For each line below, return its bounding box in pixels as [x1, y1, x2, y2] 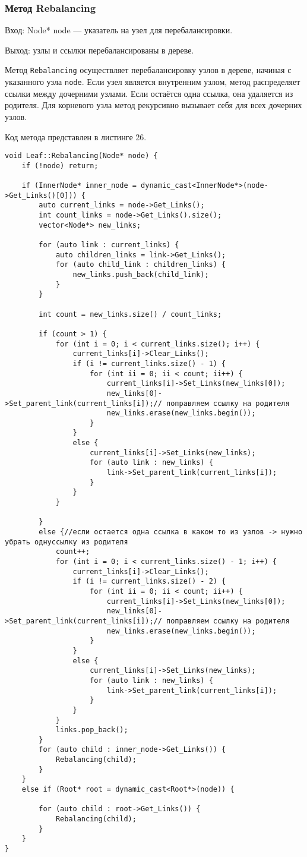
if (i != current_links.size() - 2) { [72, 577, 226, 586]
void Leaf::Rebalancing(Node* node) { [5, 152, 158, 160]
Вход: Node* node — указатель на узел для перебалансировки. [5, 24, 233, 36]
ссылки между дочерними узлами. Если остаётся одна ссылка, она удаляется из [5, 87, 293, 99]
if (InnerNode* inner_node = [21, 181, 137, 190]
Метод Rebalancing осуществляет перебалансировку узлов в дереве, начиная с [5, 64, 292, 76]
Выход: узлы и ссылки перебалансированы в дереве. [5, 43, 194, 56]
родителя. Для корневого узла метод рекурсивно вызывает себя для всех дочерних [5, 99, 302, 111]
